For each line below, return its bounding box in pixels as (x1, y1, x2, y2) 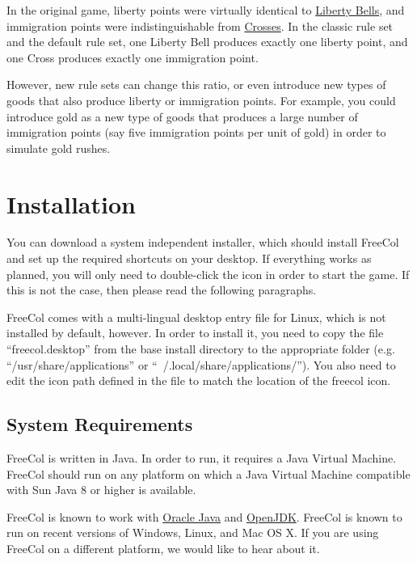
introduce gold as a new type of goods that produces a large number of (6, 108, 358, 125)
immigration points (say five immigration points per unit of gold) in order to (6, 124, 386, 141)
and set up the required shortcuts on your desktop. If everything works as (6, 250, 372, 267)
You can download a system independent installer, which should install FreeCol (6, 234, 399, 251)
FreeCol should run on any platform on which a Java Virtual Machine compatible (6, 465, 411, 482)
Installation (6, 187, 136, 220)
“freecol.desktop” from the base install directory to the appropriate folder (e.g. (6, 340, 395, 357)
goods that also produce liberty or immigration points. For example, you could (6, 91, 396, 108)
